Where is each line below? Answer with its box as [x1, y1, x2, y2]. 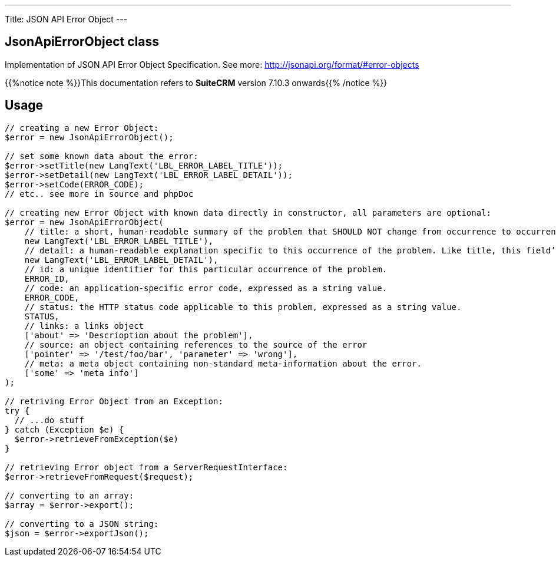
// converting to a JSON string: [5, 519, 159, 529]
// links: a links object [24, 321, 144, 331]
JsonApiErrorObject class [5, 34, 159, 49]
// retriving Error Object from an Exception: [5, 396, 223, 406]
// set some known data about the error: [5, 151, 198, 161]
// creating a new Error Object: [5, 123, 159, 133]
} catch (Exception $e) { [5, 424, 124, 434]
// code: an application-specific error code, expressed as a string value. [24, 283, 388, 293]
